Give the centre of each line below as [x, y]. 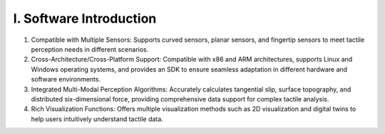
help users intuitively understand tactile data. [97, 119]
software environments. [66, 79]
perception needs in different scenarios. [90, 49]
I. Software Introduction [85, 18]
